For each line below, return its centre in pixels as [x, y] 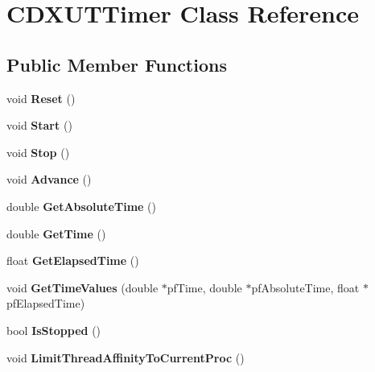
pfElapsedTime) [46, 303]
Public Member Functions [117, 64]
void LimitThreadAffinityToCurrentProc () [126, 357]
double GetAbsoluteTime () [82, 206]
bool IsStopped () [54, 330]
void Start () [39, 125]
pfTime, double [204, 287]
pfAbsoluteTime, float [305, 287]
